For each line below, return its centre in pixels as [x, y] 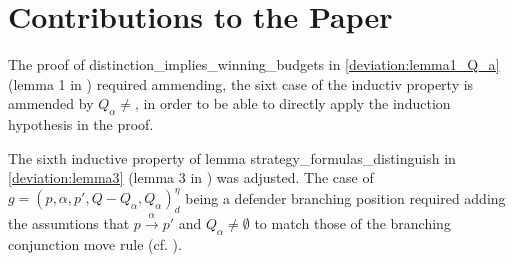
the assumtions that [69, 222]
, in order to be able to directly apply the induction [293, 103]
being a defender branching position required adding [345, 197]
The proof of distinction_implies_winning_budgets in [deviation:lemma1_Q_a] [254, 64]
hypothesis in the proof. [81, 124]
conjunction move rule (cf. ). [95, 243]
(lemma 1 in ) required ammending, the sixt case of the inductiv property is [241, 83]
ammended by [51, 103]
